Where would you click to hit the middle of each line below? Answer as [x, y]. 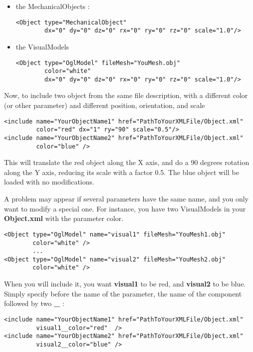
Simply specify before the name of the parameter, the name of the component [123, 293]
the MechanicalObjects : [53, 6]
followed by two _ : [34, 303]
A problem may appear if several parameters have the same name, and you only [126, 199]
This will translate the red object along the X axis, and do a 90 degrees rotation [127, 162]
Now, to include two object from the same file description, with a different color [126, 95]
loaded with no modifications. [49, 182]
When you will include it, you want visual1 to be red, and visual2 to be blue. [125, 284]
